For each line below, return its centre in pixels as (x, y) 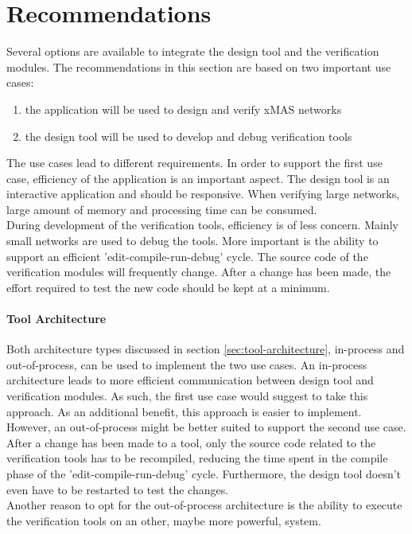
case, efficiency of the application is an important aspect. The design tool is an (198, 178)
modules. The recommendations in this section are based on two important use (199, 66)
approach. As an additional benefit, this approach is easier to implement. (184, 411)
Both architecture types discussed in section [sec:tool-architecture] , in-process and (206, 349)
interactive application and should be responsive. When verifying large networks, (203, 194)
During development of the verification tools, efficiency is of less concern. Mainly (202, 225)
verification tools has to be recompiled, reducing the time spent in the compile (197, 458)
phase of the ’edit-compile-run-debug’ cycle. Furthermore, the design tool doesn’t (204, 473)
